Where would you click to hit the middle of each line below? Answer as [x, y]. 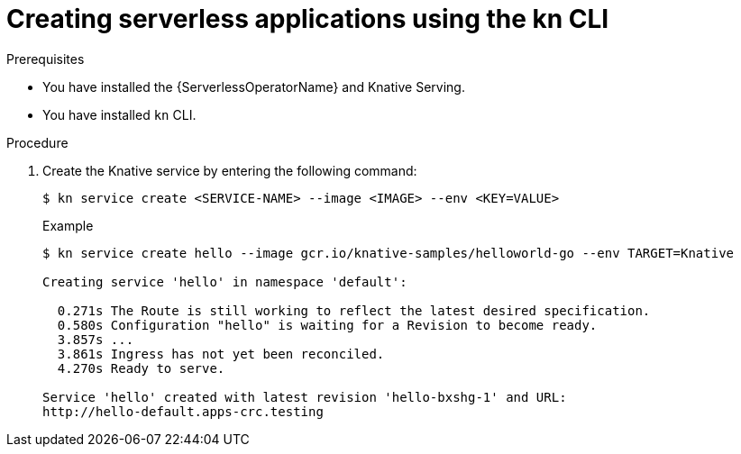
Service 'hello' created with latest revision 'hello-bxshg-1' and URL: [305, 397]
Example [68, 225]
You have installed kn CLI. [119, 114]
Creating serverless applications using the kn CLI [308, 19]
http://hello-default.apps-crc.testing [183, 411]
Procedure [37, 142]
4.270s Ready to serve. [141, 368]
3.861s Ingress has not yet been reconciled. [221, 354]
